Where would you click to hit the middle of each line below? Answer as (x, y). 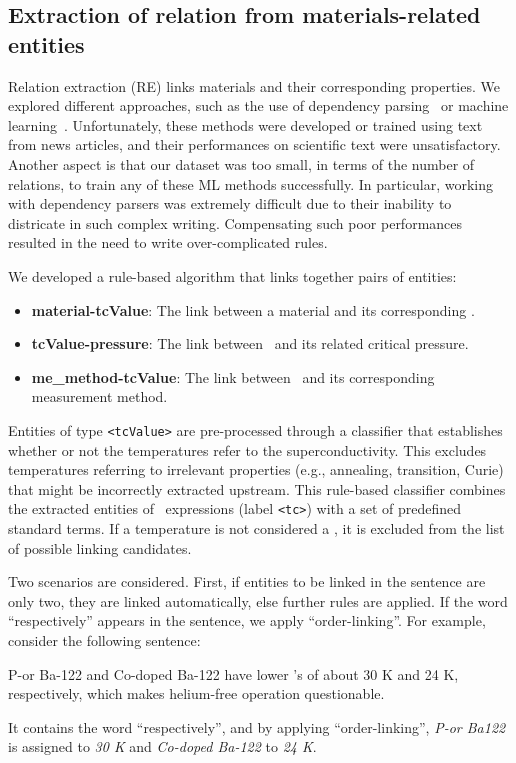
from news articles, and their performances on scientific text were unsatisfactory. (254, 144)
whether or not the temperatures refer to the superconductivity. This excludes (247, 449)
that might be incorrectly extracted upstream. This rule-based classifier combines (257, 488)
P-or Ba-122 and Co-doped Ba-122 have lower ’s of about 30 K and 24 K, (233, 673)
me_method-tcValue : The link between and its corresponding (233, 376)
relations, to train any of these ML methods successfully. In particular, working (251, 183)
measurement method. (99, 396)
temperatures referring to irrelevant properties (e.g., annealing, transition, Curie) (256, 469)
